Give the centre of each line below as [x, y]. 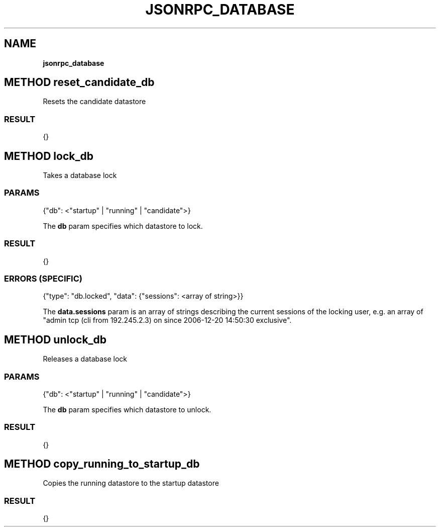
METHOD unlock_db [56, 339]
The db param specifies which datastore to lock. [123, 226]
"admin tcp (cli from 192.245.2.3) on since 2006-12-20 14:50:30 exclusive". [167, 320]
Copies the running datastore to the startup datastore [131, 483]
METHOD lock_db [49, 156]
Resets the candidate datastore [94, 102]
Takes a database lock [80, 175]
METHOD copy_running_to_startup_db [102, 464]
